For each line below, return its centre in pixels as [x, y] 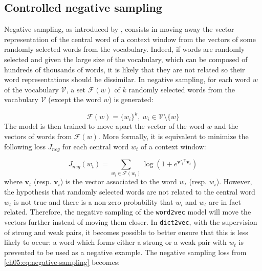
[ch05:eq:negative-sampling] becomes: [62, 262]
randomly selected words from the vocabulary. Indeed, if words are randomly [125, 49]
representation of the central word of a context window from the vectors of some [130, 39]
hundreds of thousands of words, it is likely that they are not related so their [125, 69]
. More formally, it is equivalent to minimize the [173, 136]
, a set [76, 89]
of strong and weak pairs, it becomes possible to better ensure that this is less [126, 232]
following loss [25, 146]
